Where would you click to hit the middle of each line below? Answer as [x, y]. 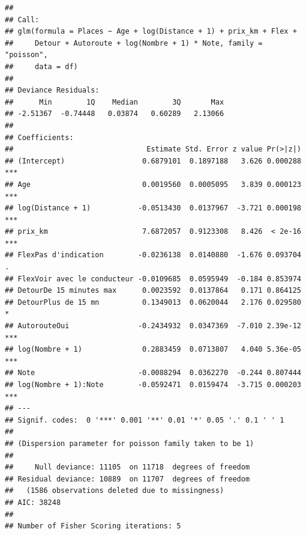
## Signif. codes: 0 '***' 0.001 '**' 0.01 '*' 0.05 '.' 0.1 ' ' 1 [145, 420]
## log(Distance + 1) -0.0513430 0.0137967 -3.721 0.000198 [153, 208]
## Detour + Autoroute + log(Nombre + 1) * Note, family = [134, 43]
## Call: [22, 20]
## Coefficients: [39, 137]
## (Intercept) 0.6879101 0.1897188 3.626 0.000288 [153, 161]
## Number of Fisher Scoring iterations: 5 [93, 526]
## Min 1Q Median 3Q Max [115, 102]
